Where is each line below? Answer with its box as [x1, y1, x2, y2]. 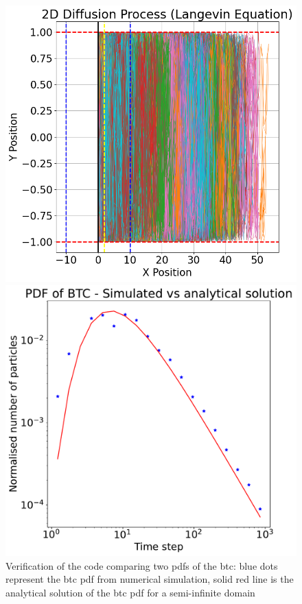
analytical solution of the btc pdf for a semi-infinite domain [5, 585, 255, 599]
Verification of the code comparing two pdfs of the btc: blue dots [5, 558, 278, 572]
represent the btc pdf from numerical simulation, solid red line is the [5, 572, 294, 586]
